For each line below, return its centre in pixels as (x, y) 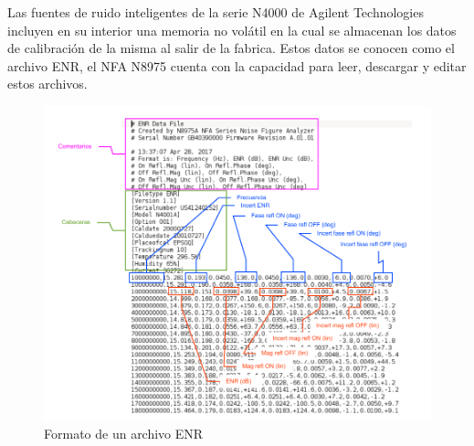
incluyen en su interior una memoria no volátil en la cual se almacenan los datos (232, 30)
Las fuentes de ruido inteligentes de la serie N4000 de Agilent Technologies (216, 12)
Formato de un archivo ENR (124, 434)
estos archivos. (47, 84)
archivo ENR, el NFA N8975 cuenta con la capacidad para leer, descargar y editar (237, 65)
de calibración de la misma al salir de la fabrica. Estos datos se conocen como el (231, 48)
